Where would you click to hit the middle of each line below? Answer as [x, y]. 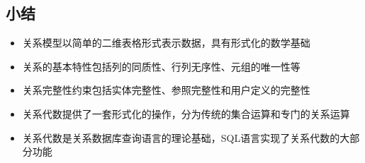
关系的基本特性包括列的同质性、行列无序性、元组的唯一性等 [161, 66]
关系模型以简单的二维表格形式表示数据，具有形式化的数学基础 [166, 43]
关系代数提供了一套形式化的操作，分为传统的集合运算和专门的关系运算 [186, 113]
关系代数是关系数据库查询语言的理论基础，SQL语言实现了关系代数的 [181, 137]
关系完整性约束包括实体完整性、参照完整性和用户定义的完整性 [166, 90]
